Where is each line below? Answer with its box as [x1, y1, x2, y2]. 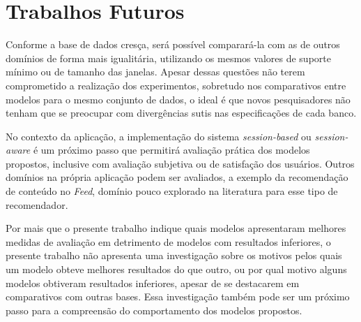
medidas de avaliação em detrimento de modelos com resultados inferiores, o [6, 234, 331, 249]
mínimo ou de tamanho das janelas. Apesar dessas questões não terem [6, 64, 305, 79]
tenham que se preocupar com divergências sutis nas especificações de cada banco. [6, 105, 357, 120]
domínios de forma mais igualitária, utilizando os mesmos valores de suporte [6, 50, 331, 65]
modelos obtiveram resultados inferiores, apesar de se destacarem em [6, 275, 300, 290]
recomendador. [6, 197, 68, 212]
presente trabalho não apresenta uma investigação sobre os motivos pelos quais [6, 248, 342, 263]
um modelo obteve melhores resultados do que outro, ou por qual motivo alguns [6, 262, 347, 277]
